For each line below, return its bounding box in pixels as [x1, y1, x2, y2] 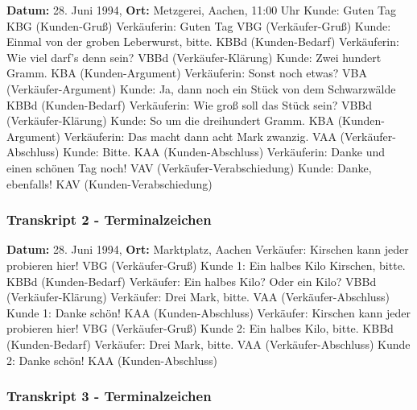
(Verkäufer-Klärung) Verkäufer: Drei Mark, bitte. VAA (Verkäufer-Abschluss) [6, 288, 390, 305]
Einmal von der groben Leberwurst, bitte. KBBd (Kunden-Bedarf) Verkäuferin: [6, 33, 399, 50]
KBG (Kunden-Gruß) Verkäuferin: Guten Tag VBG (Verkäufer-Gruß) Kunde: [6, 17, 391, 34]
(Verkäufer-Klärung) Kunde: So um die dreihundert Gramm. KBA [6, 112, 334, 129]
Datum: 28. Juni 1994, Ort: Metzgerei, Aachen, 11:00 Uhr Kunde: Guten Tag [6, 2, 397, 18]
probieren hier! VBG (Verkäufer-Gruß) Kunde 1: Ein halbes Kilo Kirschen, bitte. [6, 256, 406, 273]
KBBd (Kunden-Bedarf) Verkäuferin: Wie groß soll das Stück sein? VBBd [6, 96, 373, 113]
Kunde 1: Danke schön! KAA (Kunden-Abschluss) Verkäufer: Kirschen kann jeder [6, 304, 411, 321]
